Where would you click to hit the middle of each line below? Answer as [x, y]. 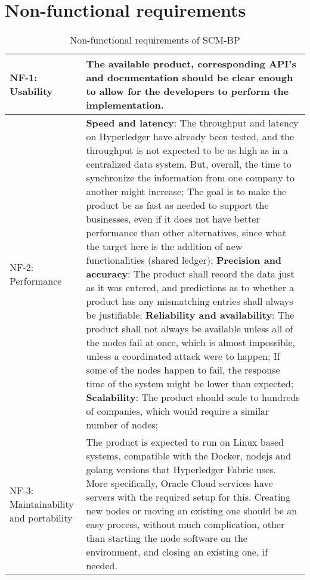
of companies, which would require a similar [178, 411]
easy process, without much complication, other [185, 525]
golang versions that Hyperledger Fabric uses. [181, 470]
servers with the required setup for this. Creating [188, 497]
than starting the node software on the [167, 538]
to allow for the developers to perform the [187, 91]
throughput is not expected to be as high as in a [187, 150]
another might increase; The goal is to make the [186, 192]
